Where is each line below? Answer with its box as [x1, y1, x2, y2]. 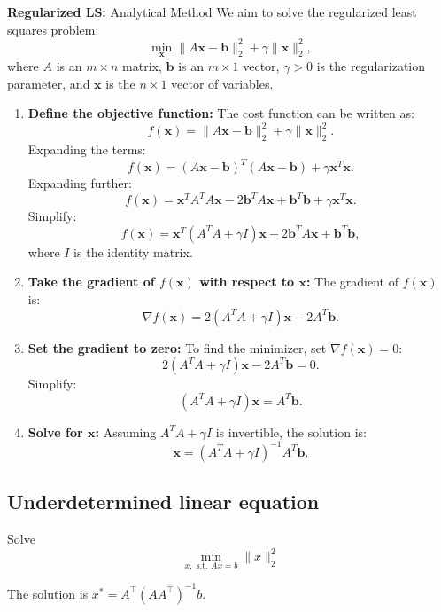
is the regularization [316, 56, 425, 75]
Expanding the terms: [27, 139, 146, 158]
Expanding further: [27, 174, 132, 192]
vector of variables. [171, 74, 274, 92]
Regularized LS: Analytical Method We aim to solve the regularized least [7, 3, 417, 20]
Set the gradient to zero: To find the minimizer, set [27, 338, 327, 357]
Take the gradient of [27, 272, 155, 291]
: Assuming [95, 422, 157, 441]
